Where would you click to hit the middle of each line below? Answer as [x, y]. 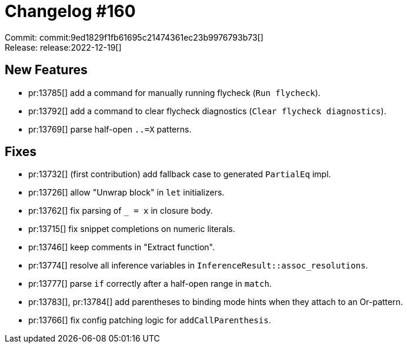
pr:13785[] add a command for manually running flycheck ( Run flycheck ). [174, 92]
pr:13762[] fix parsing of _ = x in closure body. [121, 211]
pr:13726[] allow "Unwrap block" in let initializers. [126, 193]
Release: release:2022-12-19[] [63, 47]
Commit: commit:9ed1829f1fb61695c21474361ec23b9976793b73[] [134, 37]
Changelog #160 [70, 11]
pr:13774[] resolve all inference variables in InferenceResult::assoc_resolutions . [198, 266]
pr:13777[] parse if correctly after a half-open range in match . [150, 284]
